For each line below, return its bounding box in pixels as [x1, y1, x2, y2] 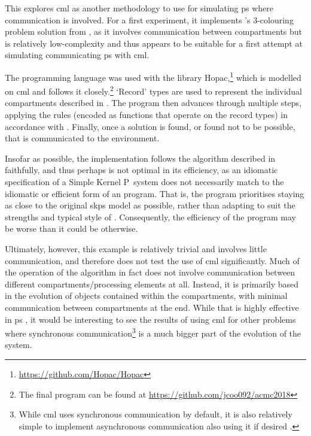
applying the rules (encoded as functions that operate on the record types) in [5, 108, 288, 121]
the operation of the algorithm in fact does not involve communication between [5, 266, 295, 278]
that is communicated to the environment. [5, 132, 160, 144]
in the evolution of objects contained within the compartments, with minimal [5, 289, 288, 302]
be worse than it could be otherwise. [5, 222, 138, 235]
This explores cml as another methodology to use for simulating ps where [5, 2, 274, 14]
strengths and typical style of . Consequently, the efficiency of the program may [5, 210, 296, 223]
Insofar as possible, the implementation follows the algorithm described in [5, 152, 276, 164]
